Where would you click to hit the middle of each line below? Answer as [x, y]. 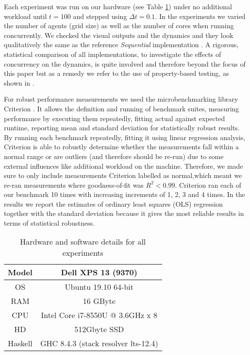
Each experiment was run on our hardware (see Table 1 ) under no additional [118, 6]
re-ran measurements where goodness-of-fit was [74, 185]
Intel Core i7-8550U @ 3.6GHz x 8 [99, 315]
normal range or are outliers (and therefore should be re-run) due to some [114, 156]
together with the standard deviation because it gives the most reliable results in [124, 213]
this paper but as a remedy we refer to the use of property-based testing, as [117, 73]
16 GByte [99, 301]
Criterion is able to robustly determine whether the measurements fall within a [121, 147]
